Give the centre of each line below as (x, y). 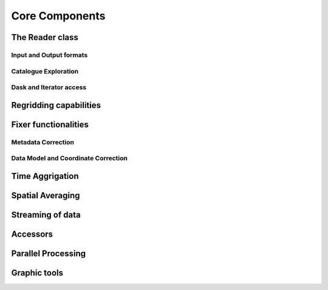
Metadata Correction (43, 142)
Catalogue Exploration (45, 71)
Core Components (58, 16)
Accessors (32, 234)
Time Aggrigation (45, 176)
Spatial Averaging (46, 195)
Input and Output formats (50, 55)
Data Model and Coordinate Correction (69, 158)
